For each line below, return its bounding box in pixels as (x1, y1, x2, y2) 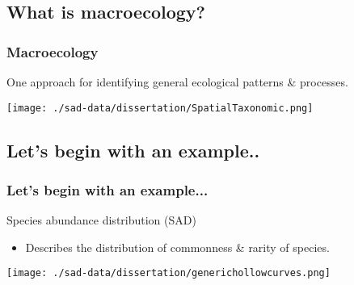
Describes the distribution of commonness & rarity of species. (25, 238, 330, 255)
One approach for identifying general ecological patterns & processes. (6, 73, 348, 90)
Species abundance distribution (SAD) (6, 212, 196, 228)
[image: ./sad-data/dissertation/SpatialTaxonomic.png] (6, 102, 314, 114)
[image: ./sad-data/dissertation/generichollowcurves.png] (6, 267, 331, 279)
